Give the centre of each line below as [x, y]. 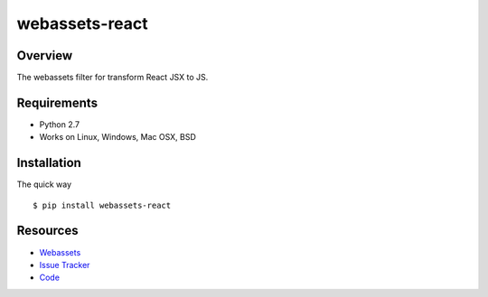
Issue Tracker [65, 265]
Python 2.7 [60, 124]
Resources [47, 231]
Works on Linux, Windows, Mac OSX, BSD [117, 137]
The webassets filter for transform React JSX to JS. [113, 78]
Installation [49, 163]
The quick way [44, 184]
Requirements [57, 102]
